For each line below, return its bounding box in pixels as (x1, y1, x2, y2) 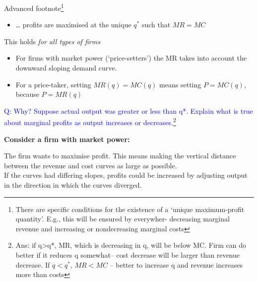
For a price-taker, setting (15, 79, 91, 89)
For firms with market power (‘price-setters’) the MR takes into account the (15, 53, 247, 63)
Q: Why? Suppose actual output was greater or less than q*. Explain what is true (4, 105, 253, 116)
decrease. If (15, 259, 50, 270)
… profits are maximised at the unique (15, 19, 131, 30)
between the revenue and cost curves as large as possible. (4, 160, 177, 170)
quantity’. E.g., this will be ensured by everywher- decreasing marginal (15, 213, 230, 224)
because (15, 89, 39, 99)
